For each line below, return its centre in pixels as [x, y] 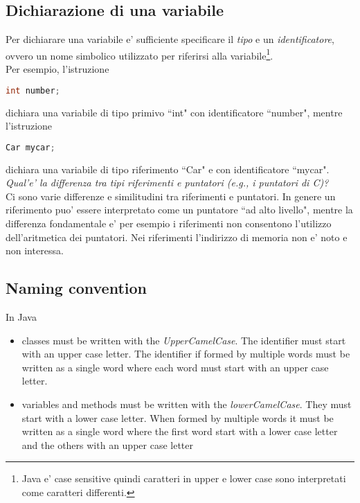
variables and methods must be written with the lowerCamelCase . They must [187, 404]
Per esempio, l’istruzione [57, 69]
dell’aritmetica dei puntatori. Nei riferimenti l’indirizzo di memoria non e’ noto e [177, 237]
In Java [21, 316]
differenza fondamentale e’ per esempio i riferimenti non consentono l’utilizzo [169, 223]
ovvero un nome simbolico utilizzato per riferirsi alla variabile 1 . [139, 54]
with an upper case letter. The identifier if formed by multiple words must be [186, 354]
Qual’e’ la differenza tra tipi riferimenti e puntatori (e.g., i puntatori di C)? [167, 183]
